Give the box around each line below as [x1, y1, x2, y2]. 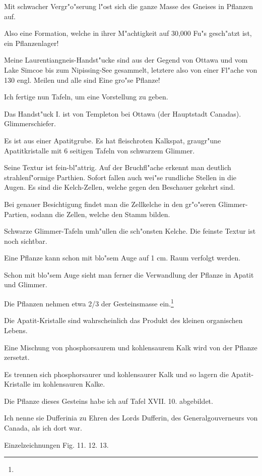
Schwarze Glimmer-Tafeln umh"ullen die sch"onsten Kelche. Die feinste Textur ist [4, 226, 256, 236]
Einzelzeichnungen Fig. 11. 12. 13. [4, 439, 109, 450]
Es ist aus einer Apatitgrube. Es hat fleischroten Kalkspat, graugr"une [4, 135, 221, 145]
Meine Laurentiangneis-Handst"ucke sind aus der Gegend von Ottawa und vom [4, 55, 248, 65]
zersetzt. [4, 352, 30, 362]
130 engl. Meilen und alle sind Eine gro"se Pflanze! [4, 74, 160, 85]
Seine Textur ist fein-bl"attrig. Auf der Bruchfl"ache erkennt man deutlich [4, 162, 231, 173]
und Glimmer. [4, 279, 47, 290]
